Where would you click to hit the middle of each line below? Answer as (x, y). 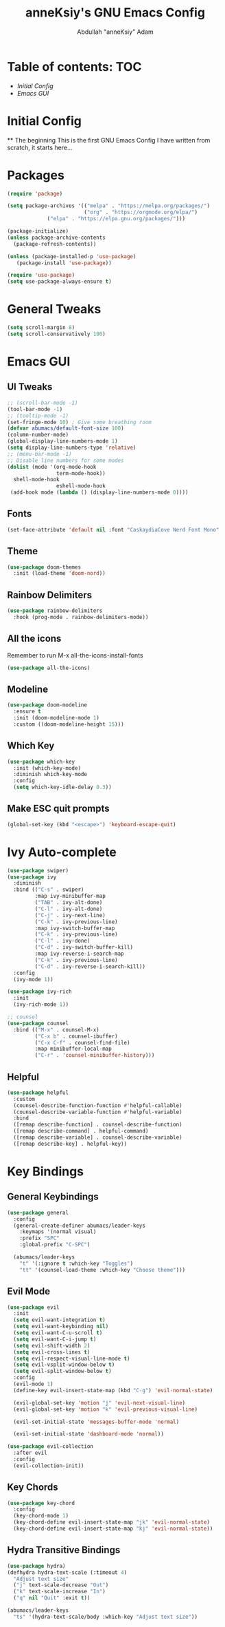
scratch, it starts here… (40, 147)
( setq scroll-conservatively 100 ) (57, 334)
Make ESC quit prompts (58, 809)
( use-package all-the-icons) (49, 668)
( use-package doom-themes (44, 567)
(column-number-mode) (38, 435)
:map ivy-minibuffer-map (70, 896)
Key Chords (33, 1488)
